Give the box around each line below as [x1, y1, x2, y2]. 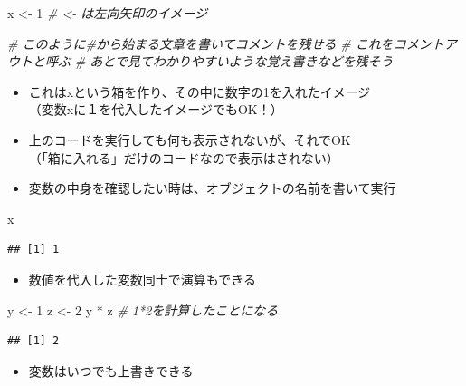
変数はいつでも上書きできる [28, 361, 194, 380]
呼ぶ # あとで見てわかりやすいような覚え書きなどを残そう [44, 52, 394, 71]
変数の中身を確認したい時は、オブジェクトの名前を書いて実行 [28, 179, 396, 198]
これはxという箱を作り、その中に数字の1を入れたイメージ [28, 82, 371, 101]
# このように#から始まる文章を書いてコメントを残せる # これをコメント [7, 34, 444, 53]
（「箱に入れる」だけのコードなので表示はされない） [28, 148, 339, 167]
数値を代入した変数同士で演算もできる [28, 269, 256, 288]
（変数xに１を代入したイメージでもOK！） [28, 100, 283, 119]
